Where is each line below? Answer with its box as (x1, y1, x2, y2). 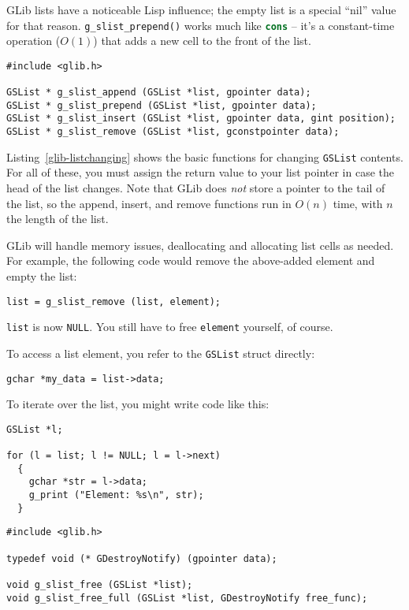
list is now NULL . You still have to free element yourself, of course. (6, 318, 333, 335)
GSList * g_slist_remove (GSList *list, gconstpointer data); (6, 126, 340, 138)
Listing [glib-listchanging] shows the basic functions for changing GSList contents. (6, 148, 403, 165)
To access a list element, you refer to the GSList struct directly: (6, 344, 315, 361)
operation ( (6, 32, 61, 49)
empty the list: (6, 268, 77, 284)
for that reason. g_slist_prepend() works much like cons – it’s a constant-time (6, 17, 395, 33)
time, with (333, 195, 383, 211)
